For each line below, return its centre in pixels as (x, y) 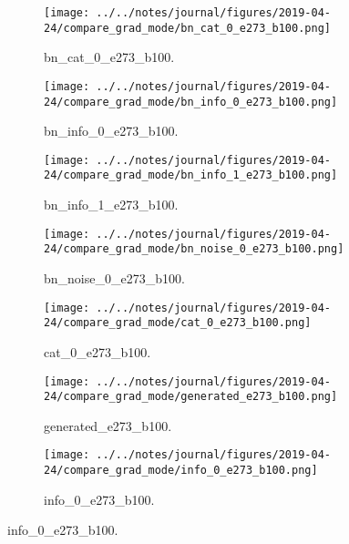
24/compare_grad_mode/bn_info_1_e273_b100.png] (191, 175)
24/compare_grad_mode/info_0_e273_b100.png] (181, 471)
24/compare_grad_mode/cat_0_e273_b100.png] (178, 323)
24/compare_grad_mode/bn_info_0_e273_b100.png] (191, 102)
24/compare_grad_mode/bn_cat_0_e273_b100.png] (187, 28)
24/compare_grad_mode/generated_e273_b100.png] (191, 397)
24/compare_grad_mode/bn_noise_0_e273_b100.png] (194, 249)
